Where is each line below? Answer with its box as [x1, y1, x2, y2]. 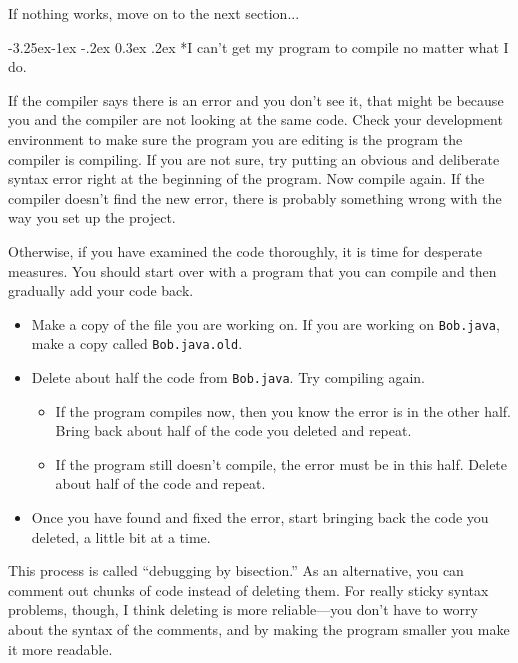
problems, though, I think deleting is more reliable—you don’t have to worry [8, 599, 478, 620]
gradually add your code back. [8, 280, 194, 301]
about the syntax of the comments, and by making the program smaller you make [8, 619, 510, 640]
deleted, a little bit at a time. [31, 526, 211, 547]
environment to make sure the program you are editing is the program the [8, 128, 463, 149]
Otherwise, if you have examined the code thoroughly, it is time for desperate [8, 240, 483, 261]
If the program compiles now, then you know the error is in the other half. [55, 400, 511, 421]
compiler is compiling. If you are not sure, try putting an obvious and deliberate [8, 148, 500, 169]
